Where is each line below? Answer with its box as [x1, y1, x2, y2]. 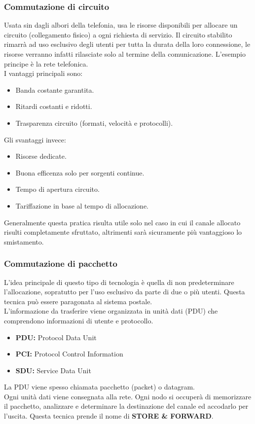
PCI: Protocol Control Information [15, 349, 123, 359]
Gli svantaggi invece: [4, 134, 66, 144]
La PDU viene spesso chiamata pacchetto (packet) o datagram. [4, 382, 195, 392]
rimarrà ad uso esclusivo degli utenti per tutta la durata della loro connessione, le [4, 39, 251, 49]
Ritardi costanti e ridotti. [15, 101, 92, 111]
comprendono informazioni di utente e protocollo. [4, 315, 153, 325]
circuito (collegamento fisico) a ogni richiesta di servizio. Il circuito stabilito [4, 29, 232, 39]
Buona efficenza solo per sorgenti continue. [15, 167, 145, 177]
